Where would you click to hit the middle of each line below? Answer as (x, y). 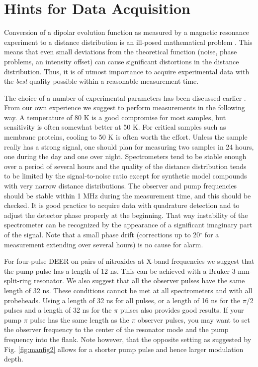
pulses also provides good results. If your (182, 310)
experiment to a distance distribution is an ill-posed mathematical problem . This (128, 42)
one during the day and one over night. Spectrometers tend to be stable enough (125, 156)
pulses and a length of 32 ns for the (58, 310)
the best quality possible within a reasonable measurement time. (101, 81)
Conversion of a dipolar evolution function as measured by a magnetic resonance (127, 32)
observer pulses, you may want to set (194, 319)
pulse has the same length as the (80, 319)
